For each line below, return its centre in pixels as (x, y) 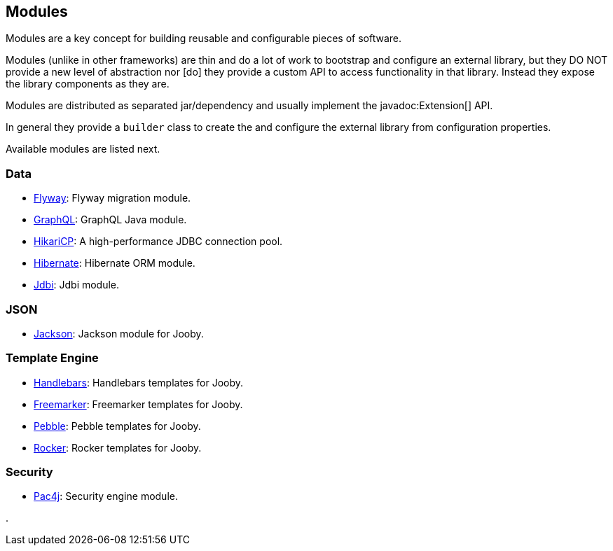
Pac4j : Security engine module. (106, 496)
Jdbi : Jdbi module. (77, 285)
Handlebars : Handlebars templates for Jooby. (139, 382)
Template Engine (52, 358)
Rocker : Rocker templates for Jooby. (118, 447)
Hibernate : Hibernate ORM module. (115, 263)
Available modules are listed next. (83, 149)
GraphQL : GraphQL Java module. (110, 220)
